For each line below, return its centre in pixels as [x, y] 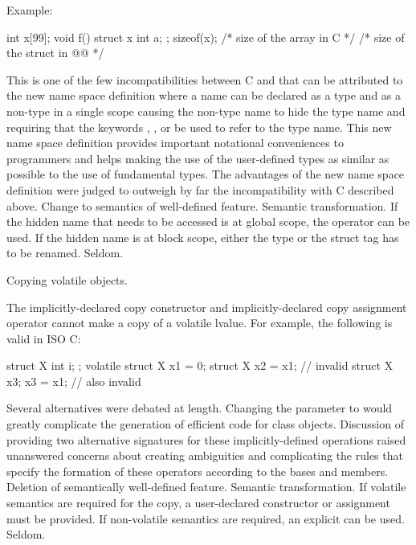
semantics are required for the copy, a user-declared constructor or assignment [198, 503]
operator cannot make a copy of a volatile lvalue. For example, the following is [200, 323]
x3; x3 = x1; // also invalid [74, 381]
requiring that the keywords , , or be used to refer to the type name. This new [199, 127]
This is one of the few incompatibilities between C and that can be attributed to [205, 79]
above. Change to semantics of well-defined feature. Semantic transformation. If [202, 205]
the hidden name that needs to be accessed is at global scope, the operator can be [208, 221]
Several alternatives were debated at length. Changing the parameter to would [200, 408]
